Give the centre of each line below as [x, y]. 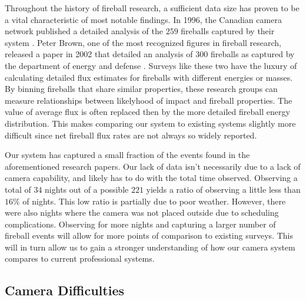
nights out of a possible [87, 189]
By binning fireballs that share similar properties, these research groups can [141, 89]
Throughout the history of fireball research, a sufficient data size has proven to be [152, 8]
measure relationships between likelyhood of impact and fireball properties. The [149, 100]
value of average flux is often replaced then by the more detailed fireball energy [147, 112]
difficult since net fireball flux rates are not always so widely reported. [131, 135]
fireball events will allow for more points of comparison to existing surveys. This [149, 235]
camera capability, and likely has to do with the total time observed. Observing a [151, 178]
